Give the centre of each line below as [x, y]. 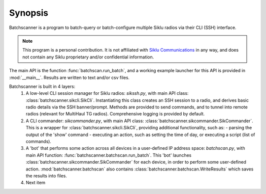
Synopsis [29, 13]
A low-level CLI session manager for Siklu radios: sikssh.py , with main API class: [107, 93]
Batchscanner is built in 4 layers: [42, 86]
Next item [36, 183]
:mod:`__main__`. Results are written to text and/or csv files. [69, 77]
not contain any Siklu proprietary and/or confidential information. [88, 57]
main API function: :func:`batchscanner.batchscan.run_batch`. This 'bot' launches [109, 155]
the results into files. [47, 176]
